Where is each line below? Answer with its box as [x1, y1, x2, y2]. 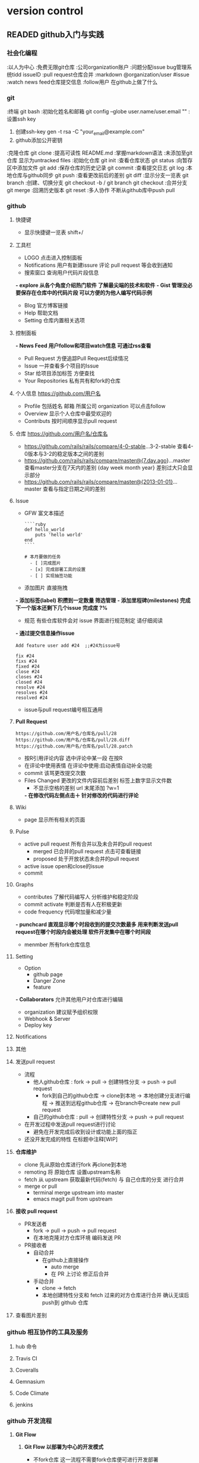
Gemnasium [15, 1378, 45, 1385]
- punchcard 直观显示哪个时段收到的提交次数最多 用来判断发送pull [15, 921, 179, 928]
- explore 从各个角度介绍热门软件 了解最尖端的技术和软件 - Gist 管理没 [15, 282, 188, 289]
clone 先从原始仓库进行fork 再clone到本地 [24, 1161, 127, 1168]
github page [33, 971, 63, 978]
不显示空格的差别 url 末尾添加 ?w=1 [33, 785, 119, 792]
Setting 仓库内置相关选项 [24, 317, 86, 324]
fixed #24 [15, 663, 40, 669]
